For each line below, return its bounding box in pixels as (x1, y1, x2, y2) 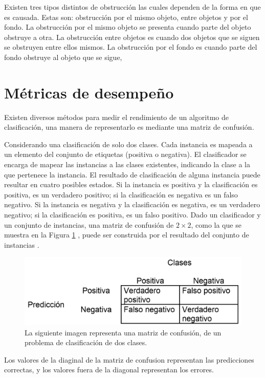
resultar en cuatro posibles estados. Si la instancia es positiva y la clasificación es (4, 179, 258, 190)
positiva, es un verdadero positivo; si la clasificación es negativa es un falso (4, 189, 238, 200)
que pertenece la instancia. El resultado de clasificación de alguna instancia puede (4, 169, 260, 180)
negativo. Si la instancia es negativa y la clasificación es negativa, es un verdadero (4, 199, 260, 210)
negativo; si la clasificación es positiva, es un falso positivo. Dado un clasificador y (4, 209, 261, 220)
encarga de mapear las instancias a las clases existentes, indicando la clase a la (4, 159, 250, 170)
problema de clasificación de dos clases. (25, 337, 147, 348)
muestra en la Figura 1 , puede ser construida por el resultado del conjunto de (4, 229, 249, 240)
